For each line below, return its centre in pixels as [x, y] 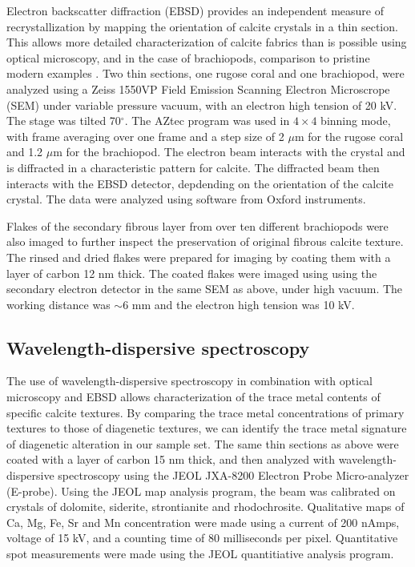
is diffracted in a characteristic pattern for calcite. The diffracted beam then [193, 167]
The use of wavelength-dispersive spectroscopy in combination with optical [190, 381]
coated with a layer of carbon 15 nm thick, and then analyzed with [171, 459]
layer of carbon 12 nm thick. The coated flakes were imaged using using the [192, 273]
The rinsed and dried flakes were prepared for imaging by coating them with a [199, 257]
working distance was [58, 304]
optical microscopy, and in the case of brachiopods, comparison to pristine [188, 57]
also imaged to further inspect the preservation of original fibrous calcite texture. [205, 241]
